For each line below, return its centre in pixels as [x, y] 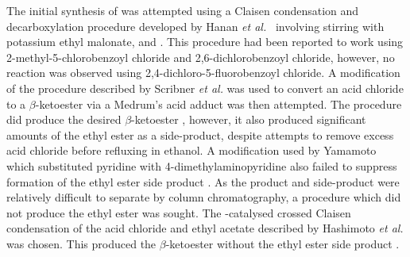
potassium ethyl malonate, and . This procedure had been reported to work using [205, 42]
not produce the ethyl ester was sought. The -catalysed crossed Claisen [179, 212]
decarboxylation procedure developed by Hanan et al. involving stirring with [195, 26]
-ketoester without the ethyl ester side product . [282, 243]
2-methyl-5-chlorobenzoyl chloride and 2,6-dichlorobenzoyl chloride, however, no [201, 57]
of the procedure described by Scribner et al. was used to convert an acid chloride [205, 88]
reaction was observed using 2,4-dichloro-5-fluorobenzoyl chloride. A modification [203, 73]
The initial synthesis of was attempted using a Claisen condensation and [183, 10]
